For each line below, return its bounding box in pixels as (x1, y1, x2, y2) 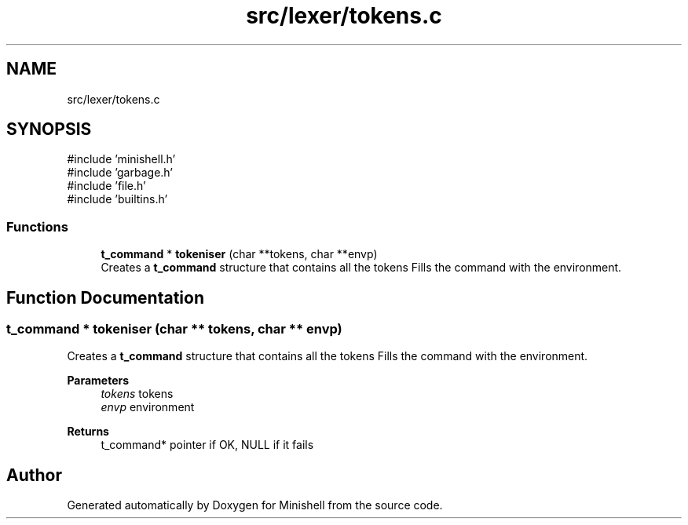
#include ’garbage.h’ (67, 166, 173, 180)
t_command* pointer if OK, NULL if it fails (101, 438, 314, 452)
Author (6, 465, 62, 485)
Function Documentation (6, 287, 204, 308)
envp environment (101, 400, 195, 414)
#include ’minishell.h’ (67, 152, 176, 166)
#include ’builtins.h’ (67, 192, 168, 206)
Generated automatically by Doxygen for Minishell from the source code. (67, 498, 443, 512)
